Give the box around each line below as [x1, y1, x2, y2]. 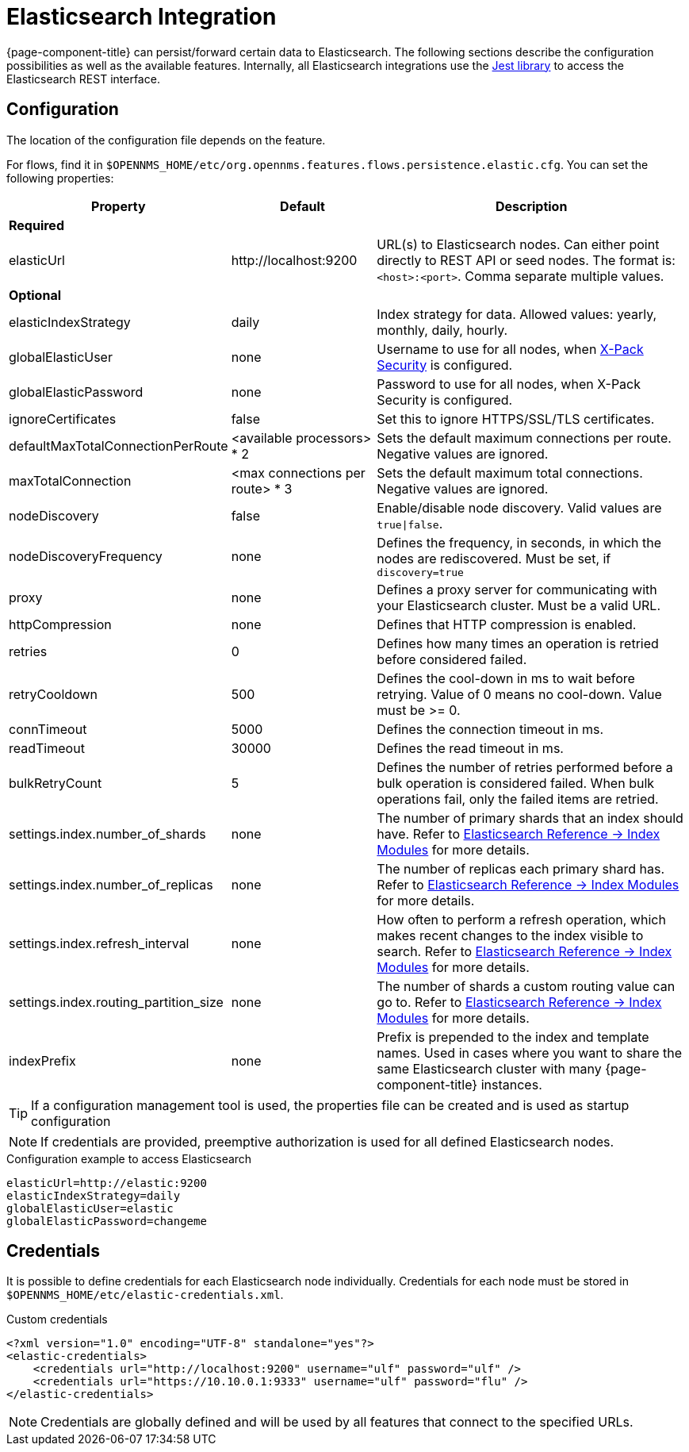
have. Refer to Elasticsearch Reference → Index [377, 825, 660, 842]
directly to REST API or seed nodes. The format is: [377, 252, 676, 268]
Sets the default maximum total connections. [377, 464, 643, 481]
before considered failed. [377, 651, 527, 667]
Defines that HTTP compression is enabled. [377, 616, 637, 632]
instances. [480, 1076, 542, 1093]
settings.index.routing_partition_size [9, 993, 224, 1010]
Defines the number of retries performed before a [377, 759, 673, 775]
